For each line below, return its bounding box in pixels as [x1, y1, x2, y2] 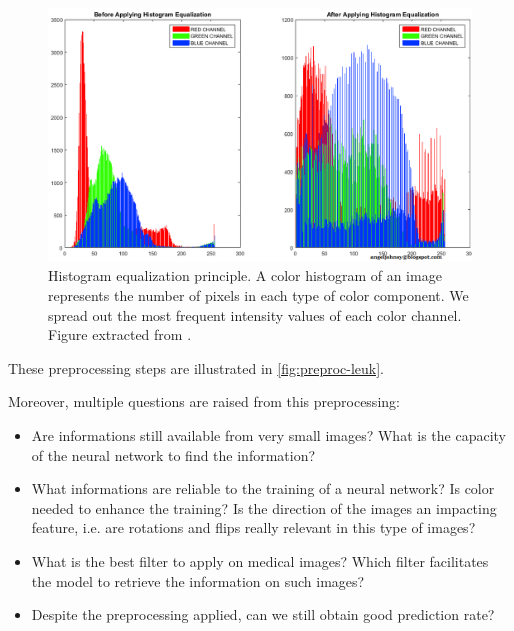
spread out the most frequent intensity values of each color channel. [48, 304, 462, 325]
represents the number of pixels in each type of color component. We [48, 285, 469, 305]
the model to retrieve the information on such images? [31, 570, 365, 591]
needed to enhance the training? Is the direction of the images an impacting [31, 497, 497, 518]
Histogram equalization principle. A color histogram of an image [48, 265, 442, 286]
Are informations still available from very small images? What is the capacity [31, 424, 506, 445]
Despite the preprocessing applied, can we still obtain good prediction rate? [31, 604, 495, 625]
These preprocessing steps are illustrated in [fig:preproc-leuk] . [8, 357, 385, 378]
